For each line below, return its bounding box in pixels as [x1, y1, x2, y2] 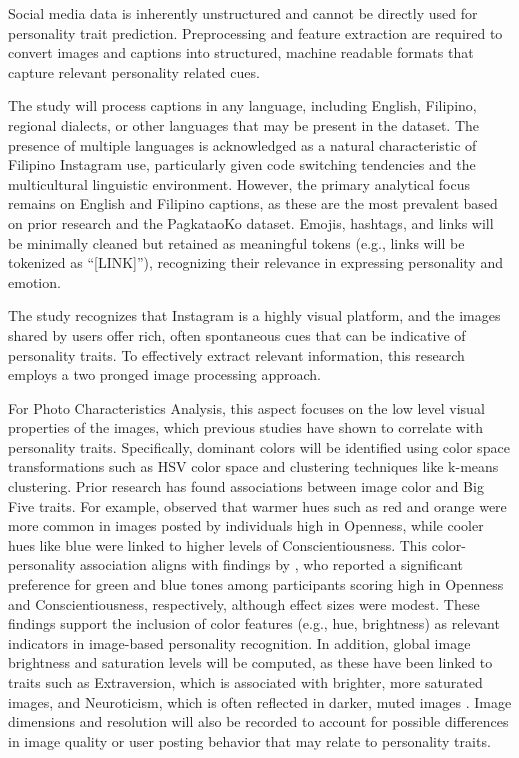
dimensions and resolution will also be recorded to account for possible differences [8, 711, 509, 732]
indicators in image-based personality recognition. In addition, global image [8, 632, 471, 653]
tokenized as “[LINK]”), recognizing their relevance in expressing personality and [8, 252, 503, 273]
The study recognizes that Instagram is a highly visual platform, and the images [8, 305, 501, 326]
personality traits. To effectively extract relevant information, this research [8, 344, 465, 365]
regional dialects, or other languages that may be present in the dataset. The [8, 114, 480, 135]
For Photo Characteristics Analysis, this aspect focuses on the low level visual [8, 397, 485, 418]
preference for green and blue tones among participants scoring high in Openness [8, 574, 504, 595]
